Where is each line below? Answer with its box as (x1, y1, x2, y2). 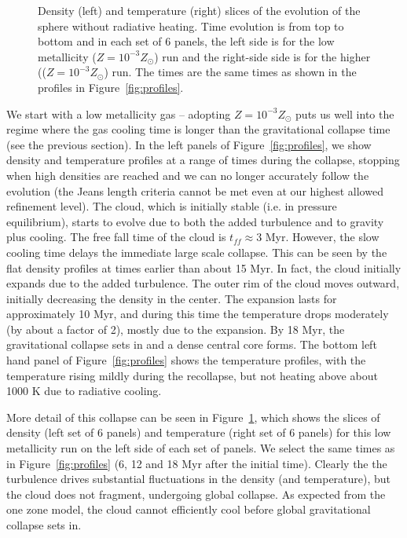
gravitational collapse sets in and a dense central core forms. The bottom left (6, 336, 377, 353)
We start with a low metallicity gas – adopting (6, 105, 231, 122)
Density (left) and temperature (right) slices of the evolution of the (38, 2, 361, 18)
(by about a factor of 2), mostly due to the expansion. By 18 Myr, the (6, 320, 345, 337)
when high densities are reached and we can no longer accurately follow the (6, 167, 369, 183)
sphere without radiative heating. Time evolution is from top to (38, 17, 344, 34)
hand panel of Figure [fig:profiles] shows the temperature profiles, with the (6, 352, 366, 368)
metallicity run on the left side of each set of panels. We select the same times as (6, 440, 395, 456)
